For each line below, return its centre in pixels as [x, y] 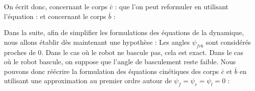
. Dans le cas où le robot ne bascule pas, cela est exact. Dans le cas [142, 52]
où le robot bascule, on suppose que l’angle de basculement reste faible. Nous [120, 62]
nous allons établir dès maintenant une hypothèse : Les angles [97, 42]
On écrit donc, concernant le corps [56, 6]
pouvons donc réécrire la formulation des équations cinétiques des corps [112, 71]
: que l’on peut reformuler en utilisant [171, 6]
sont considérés [228, 42]
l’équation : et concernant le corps [55, 16]
